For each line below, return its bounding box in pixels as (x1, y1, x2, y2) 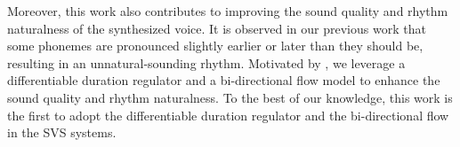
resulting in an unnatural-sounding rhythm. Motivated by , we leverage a (7, 53, 406, 72)
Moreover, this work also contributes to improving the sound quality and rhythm (7, 2, 448, 19)
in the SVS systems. (7, 123, 117, 142)
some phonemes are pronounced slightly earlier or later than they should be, (7, 36, 424, 55)
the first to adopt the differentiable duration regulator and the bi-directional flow (7, 105, 449, 124)
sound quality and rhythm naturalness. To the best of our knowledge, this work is (7, 88, 453, 106)
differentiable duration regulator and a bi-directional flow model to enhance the (7, 71, 440, 89)
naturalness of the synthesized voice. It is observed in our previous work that (7, 19, 426, 37)
